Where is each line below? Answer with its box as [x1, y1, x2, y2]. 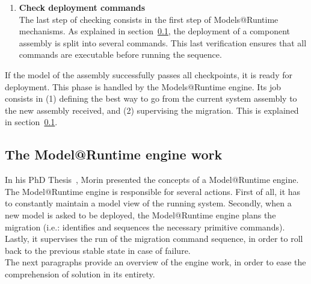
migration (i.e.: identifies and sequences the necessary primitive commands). [5, 220, 285, 233]
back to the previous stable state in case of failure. [5, 244, 191, 256]
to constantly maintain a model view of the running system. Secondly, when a [5, 197, 292, 209]
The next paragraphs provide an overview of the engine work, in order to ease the [5, 256, 306, 268]
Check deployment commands [19, 1, 146, 13]
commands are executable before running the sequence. [19, 48, 222, 61]
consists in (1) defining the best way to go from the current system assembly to [5, 92, 297, 105]
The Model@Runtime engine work [5, 145, 223, 164]
